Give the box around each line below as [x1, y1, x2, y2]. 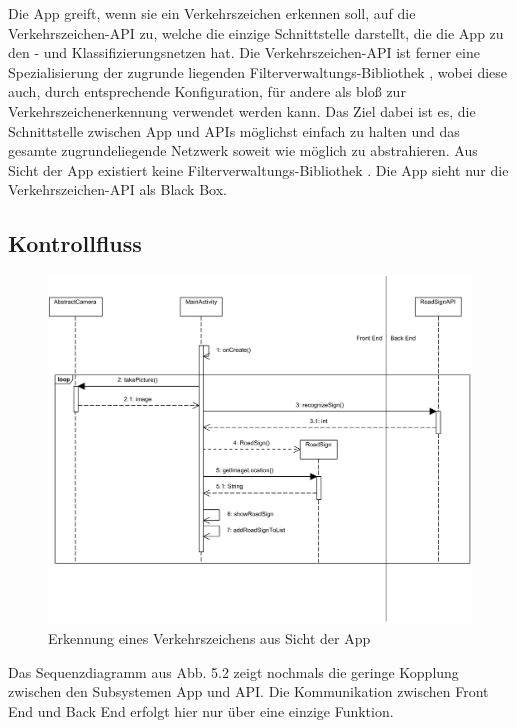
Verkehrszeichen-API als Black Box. [8, 179, 227, 200]
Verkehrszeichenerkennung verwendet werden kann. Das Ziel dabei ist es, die [8, 100, 476, 121]
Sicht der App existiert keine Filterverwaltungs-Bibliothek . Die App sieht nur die [8, 159, 509, 180]
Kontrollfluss [8, 228, 142, 259]
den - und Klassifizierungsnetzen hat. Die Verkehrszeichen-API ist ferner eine [8, 42, 480, 63]
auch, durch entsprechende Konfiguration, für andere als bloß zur [8, 81, 406, 102]
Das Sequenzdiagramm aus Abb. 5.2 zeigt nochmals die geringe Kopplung [8, 661, 459, 682]
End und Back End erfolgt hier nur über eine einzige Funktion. [8, 700, 394, 721]
